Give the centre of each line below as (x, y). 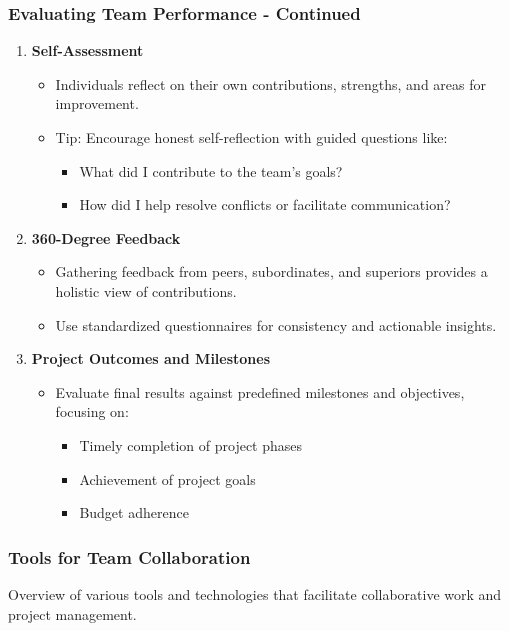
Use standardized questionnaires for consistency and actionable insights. (276, 324)
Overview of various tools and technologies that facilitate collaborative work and (255, 593)
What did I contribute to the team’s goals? (211, 170)
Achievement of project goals (167, 478)
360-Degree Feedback (106, 237)
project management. (72, 613)
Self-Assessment (87, 50)
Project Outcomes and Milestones (151, 358)
